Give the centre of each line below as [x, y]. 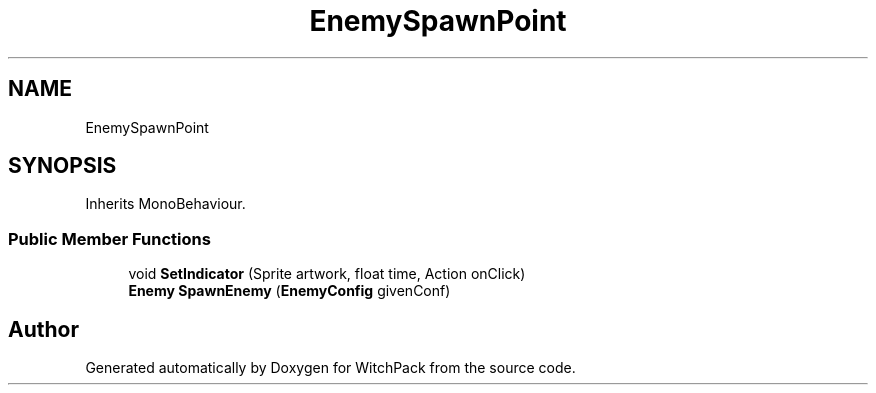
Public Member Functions [109, 238]
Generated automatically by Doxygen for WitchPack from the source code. [330, 368]
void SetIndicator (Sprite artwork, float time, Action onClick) [327, 274]
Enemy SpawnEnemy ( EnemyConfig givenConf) [289, 291]
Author [43, 329]
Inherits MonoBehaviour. [165, 204]
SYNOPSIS [62, 166]
